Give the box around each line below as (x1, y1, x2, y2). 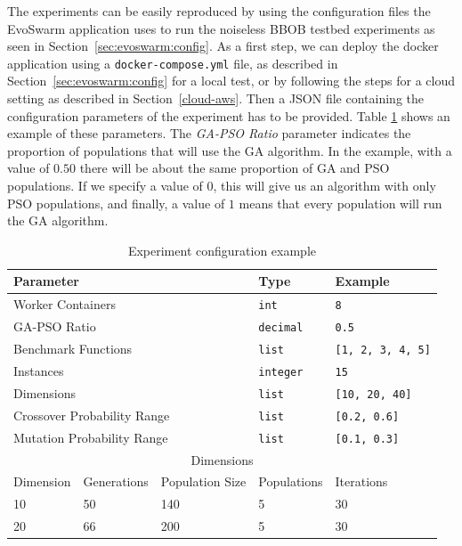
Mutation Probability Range (13, 428, 168, 446)
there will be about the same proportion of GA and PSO (79, 159, 390, 177)
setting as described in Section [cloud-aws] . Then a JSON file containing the (7, 89, 424, 108)
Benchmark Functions (13, 339, 133, 358)
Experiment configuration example (127, 240, 316, 259)
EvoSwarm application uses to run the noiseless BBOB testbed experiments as (7, 19, 435, 37)
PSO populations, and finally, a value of (7, 193, 225, 212)
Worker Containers (13, 295, 116, 314)
